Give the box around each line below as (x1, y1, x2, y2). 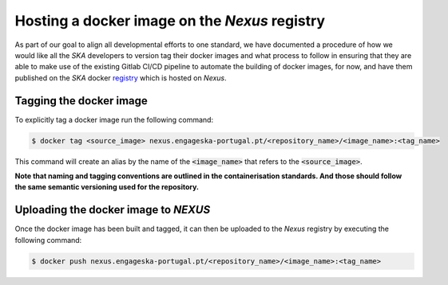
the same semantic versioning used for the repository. (14, 182, 200, 192)
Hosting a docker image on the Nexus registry (14, 12, 326, 29)
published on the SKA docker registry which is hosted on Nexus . (14, 72, 227, 83)
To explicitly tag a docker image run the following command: (14, 115, 214, 124)
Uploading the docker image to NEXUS (14, 203, 211, 217)
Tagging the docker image (14, 94, 148, 107)
